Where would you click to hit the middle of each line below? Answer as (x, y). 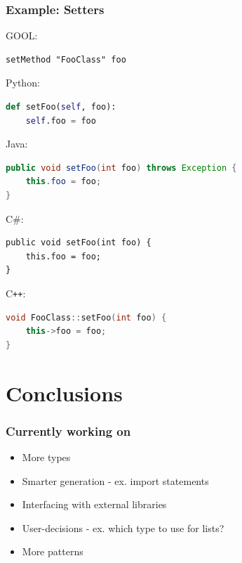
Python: (23, 83)
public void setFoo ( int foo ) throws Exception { (121, 168)
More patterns (53, 551)
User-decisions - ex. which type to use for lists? (123, 528)
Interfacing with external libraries (94, 504)
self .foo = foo (61, 121)
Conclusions (64, 393)
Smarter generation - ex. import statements (115, 480)
